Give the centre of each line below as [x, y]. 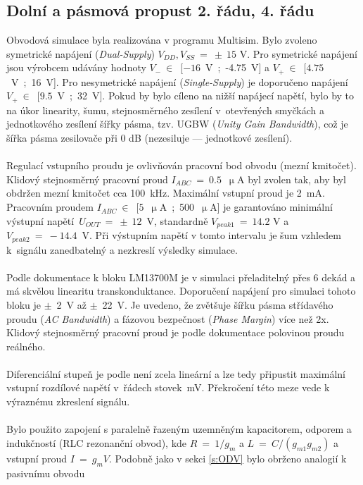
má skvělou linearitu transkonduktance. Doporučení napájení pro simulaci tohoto [181, 291]
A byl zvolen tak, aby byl [292, 179]
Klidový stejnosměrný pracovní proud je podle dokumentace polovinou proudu [176, 332]
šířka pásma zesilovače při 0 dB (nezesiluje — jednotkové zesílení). [149, 138]
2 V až [71, 304]
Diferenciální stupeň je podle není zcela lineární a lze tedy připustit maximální [176, 373]
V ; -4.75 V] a [238, 67]
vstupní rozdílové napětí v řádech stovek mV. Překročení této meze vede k [168, 387]
